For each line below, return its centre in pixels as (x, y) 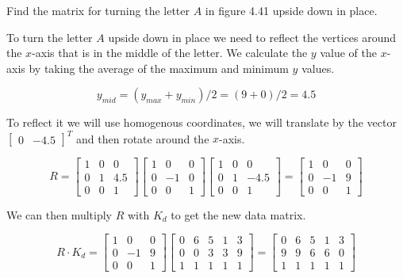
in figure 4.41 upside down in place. (291, 10)
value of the (348, 53)
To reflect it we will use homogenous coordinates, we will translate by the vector (201, 122)
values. (318, 68)
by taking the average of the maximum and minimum (159, 68)
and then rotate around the (143, 138)
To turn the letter (50, 37)
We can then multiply (59, 214)
